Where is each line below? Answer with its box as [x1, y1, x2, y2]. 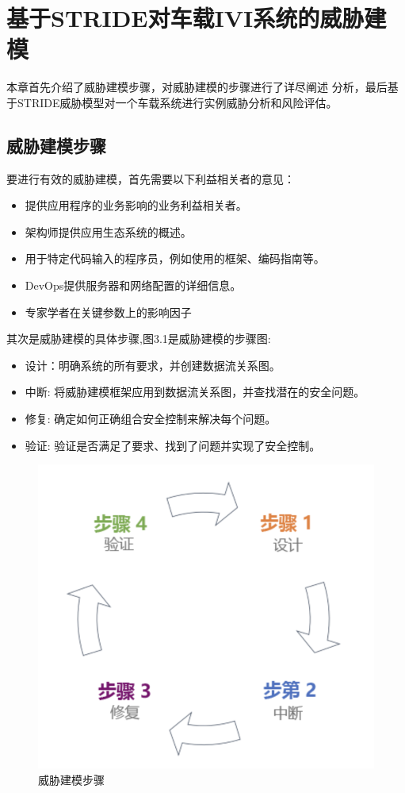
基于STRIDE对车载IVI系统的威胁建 [6, 2, 387, 34]
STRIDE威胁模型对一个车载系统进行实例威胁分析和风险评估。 [17, 94, 338, 110]
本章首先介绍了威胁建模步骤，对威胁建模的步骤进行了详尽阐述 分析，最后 [6, 79, 388, 95]
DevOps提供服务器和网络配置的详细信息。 [25, 277, 242, 294]
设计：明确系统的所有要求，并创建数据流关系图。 [25, 356, 281, 373]
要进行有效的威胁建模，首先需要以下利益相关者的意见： [6, 170, 295, 187]
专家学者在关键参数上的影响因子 [25, 303, 192, 320]
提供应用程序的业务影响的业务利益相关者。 [25, 197, 247, 214]
